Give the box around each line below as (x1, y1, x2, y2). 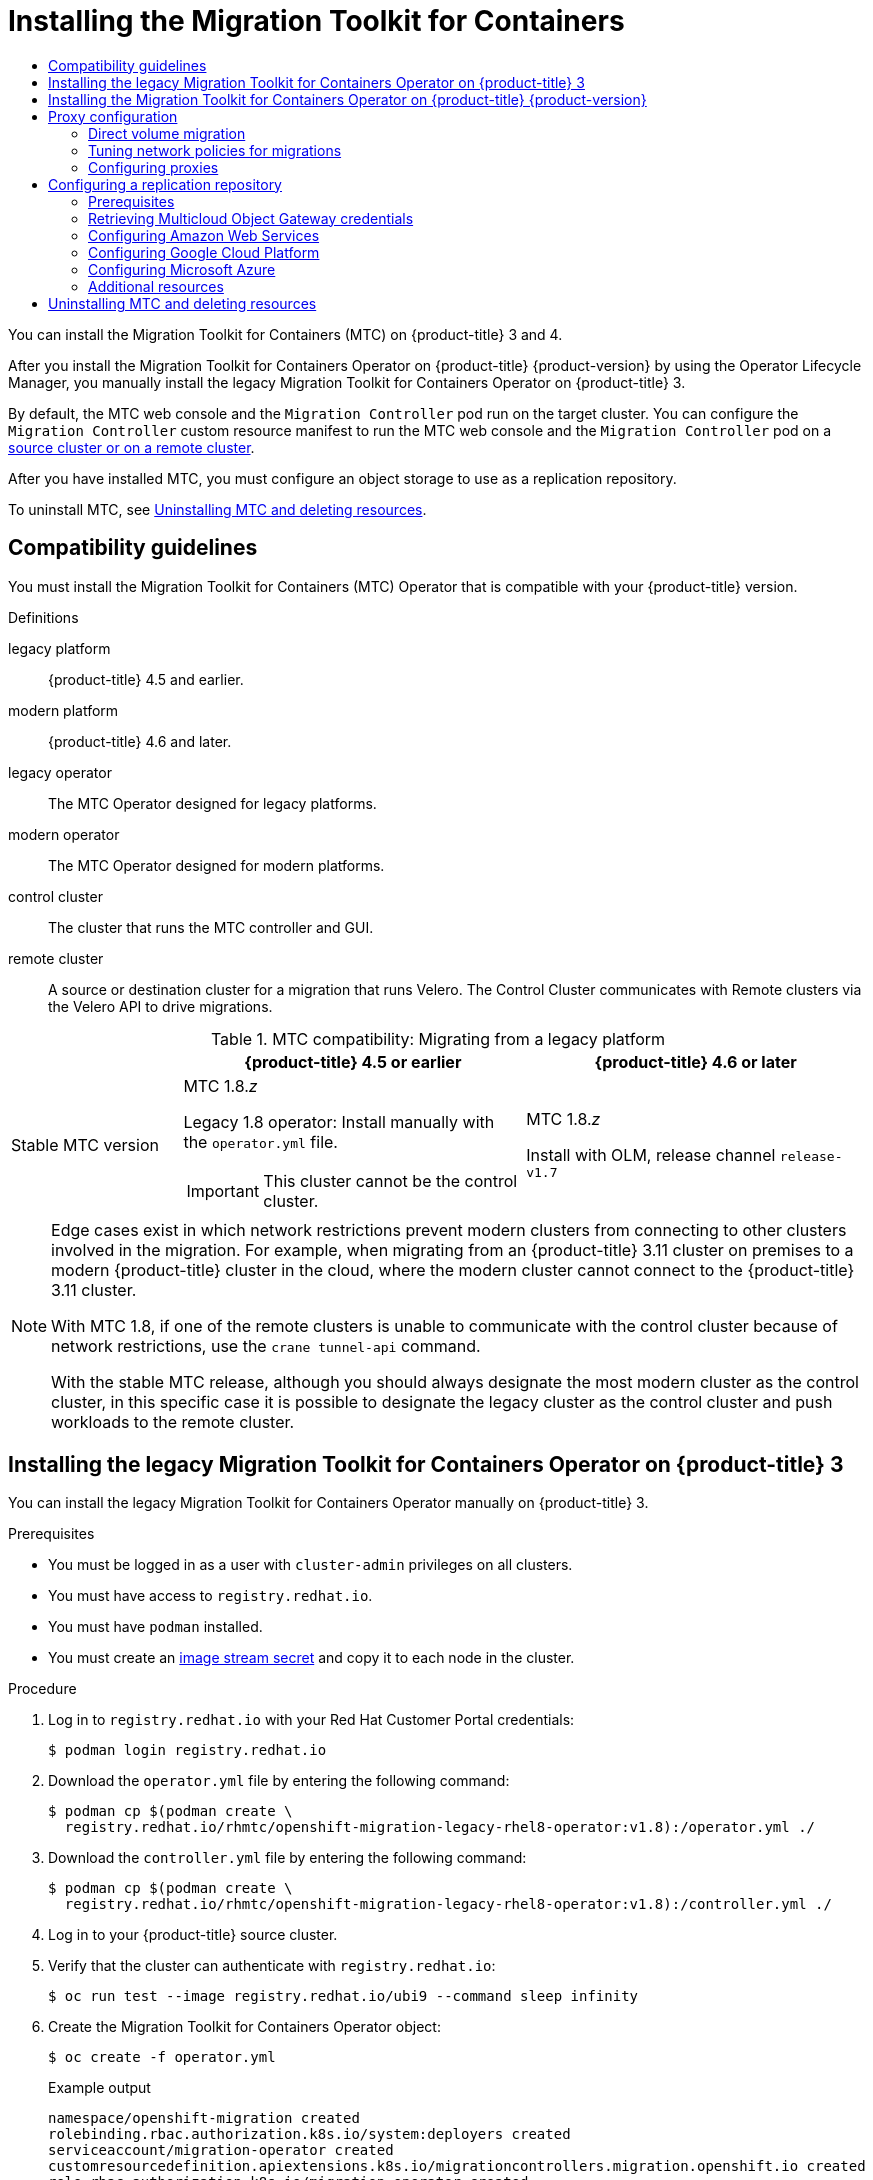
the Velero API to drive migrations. (48, 997, 273, 1015)
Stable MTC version (11, 1134, 159, 1155)
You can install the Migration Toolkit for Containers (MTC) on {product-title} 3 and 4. (8, 325, 563, 343)
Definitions (8, 608, 79, 626)
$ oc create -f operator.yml (48, 2049, 276, 2066)
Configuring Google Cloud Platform (88, 243, 320, 261)
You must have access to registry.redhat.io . (48, 1587, 373, 1605)
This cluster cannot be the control (263, 1170, 518, 1191)
